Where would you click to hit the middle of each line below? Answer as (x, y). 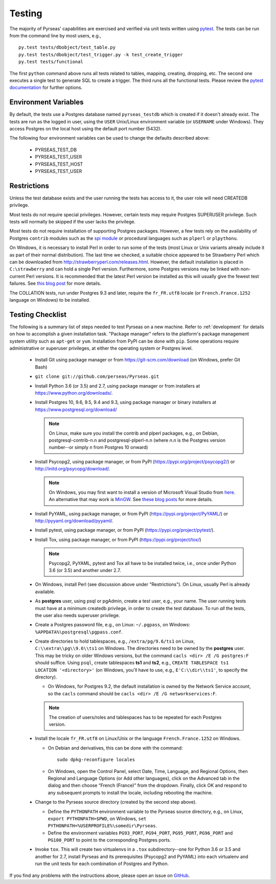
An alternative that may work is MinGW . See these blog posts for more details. (131, 500)
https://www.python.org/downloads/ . (74, 393)
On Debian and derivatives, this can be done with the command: (116, 748)
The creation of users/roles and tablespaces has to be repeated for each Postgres (135, 717)
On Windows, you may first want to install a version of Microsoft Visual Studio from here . (142, 492)
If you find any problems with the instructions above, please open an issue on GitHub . (100, 875)
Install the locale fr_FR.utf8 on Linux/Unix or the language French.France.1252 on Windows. (138, 738)
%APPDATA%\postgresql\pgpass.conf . (79, 632)
